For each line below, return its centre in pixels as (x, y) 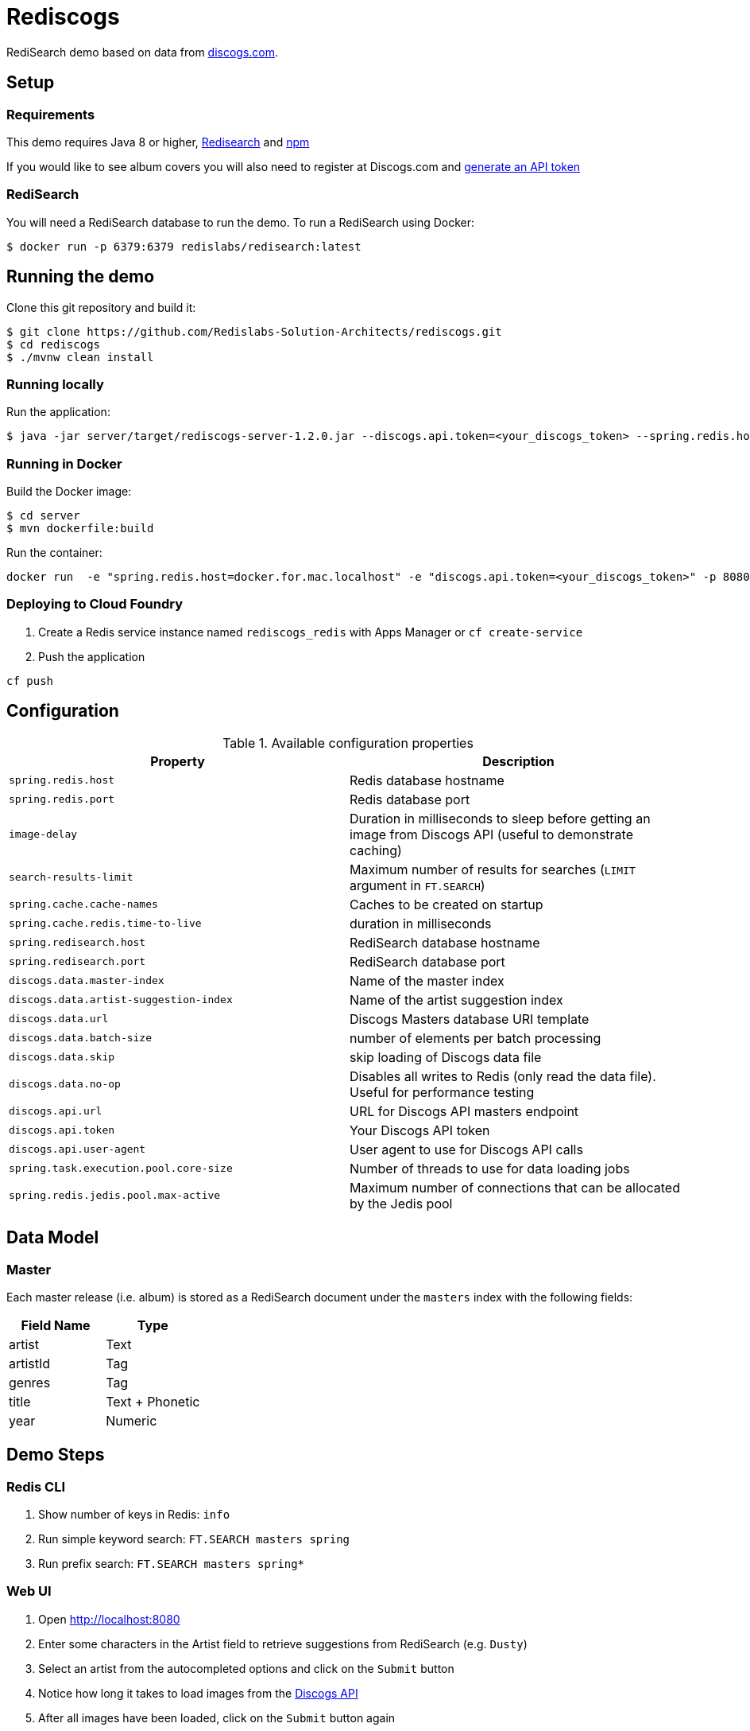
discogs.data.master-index (87, 981)
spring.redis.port (62, 799)
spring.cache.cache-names (83, 904)
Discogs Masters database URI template (470, 1019)
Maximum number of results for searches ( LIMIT (493, 869)
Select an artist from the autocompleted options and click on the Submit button (246, 1668)
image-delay (43, 834)
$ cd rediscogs (54, 344)
